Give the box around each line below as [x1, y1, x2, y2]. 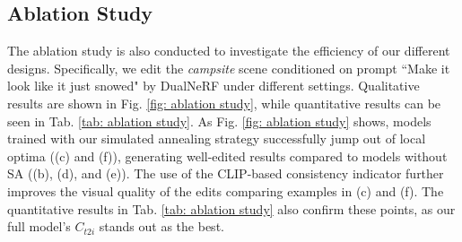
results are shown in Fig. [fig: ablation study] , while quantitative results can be [7, 93, 441, 112]
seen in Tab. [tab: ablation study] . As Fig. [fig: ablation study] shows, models [7, 111, 431, 130]
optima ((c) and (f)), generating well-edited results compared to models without [7, 146, 448, 165]
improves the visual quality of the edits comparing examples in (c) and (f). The [7, 181, 444, 200]
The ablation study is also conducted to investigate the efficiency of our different [7, 41, 450, 60]
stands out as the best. [99, 217, 224, 236]
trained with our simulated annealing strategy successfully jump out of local [7, 129, 426, 148]
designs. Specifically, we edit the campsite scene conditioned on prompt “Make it [7, 58, 450, 77]
